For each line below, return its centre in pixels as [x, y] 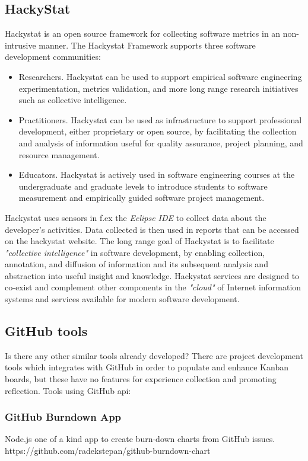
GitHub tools [46, 331]
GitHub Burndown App [63, 417]
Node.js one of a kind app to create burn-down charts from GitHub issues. [140, 439]
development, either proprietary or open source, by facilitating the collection [158, 131]
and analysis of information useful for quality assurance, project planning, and [161, 143]
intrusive [20, 45]
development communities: [53, 57]
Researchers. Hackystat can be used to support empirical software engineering [160, 76]
